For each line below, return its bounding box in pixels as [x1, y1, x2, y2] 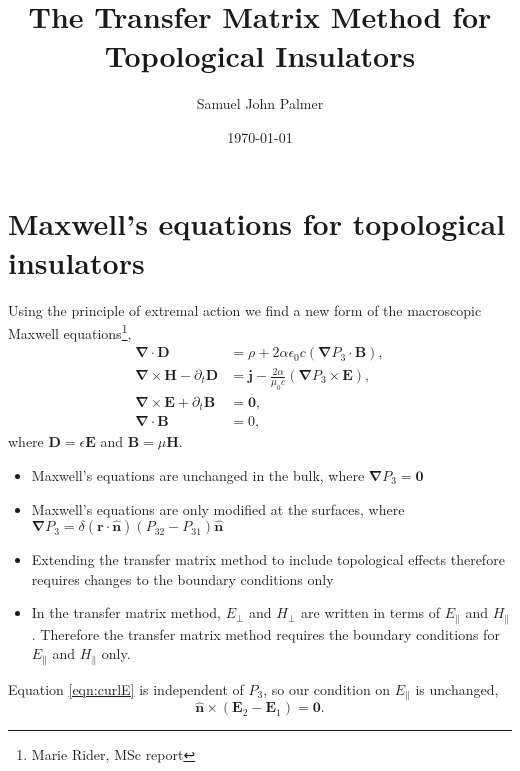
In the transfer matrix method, [31, 602, 222, 623]
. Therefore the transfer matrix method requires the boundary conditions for [31, 623, 500, 644]
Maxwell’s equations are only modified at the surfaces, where [31, 498, 405, 519]
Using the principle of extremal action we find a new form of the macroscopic [8, 299, 482, 320]
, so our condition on [263, 678, 391, 699]
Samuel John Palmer [196, 93, 324, 114]
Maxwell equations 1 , [8, 320, 132, 343]
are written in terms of [301, 602, 441, 623]
